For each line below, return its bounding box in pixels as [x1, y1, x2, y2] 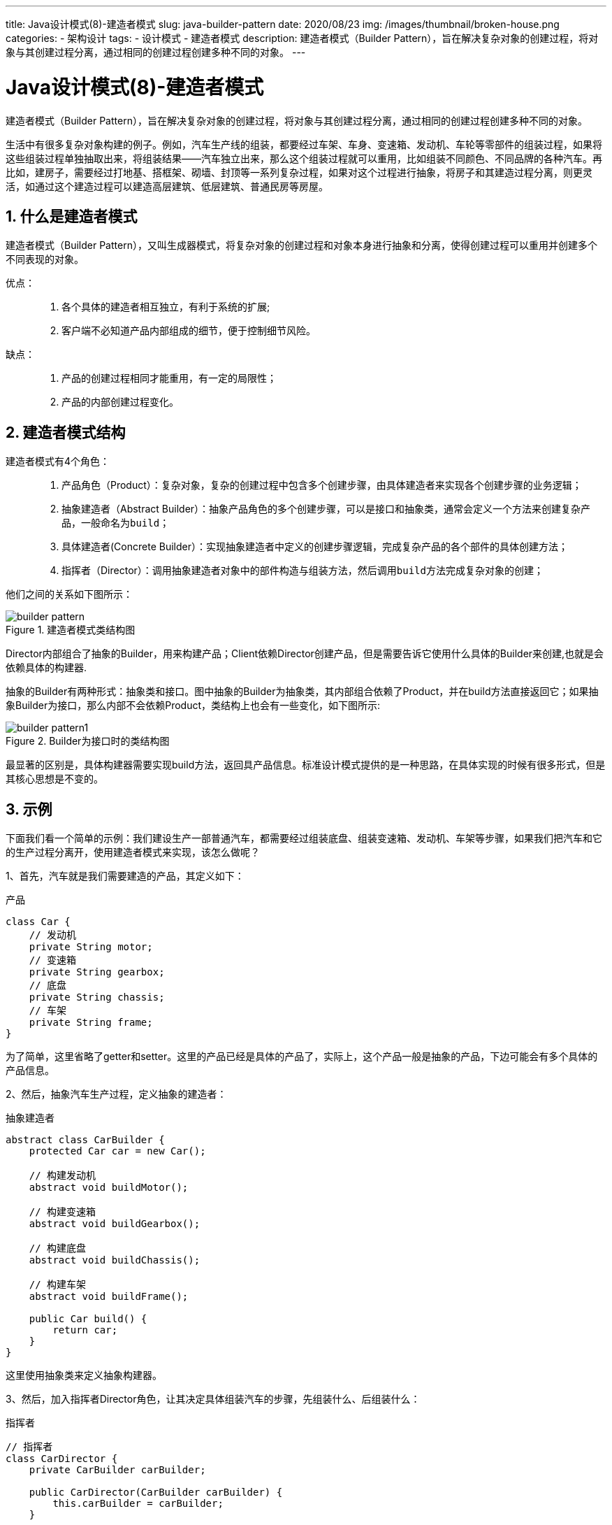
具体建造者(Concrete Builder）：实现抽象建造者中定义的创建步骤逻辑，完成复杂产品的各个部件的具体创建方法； [61, 540, 568, 553]
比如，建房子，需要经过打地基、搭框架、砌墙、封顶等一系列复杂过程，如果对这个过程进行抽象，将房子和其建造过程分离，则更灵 [6, 166, 592, 178]
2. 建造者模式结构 [6, 423, 126, 441]
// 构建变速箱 [29, 1206, 96, 1218]
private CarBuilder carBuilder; [29, 1464, 206, 1476]
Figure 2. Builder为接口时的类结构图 [6, 735, 170, 747]
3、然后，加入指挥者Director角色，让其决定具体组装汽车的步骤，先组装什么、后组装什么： [6, 1393, 421, 1405]
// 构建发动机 [29, 1170, 96, 1182]
